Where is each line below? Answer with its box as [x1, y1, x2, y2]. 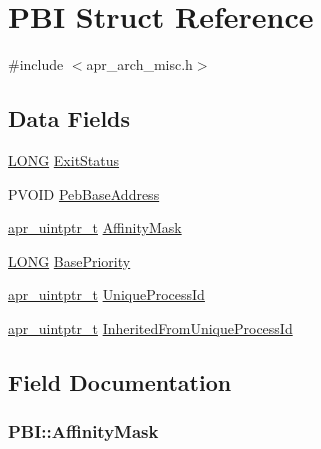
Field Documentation [8, 366, 232, 397]
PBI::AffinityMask [8, 419, 159, 444]
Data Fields [8, 103, 131, 134]
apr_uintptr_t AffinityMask [8, 217, 182, 238]
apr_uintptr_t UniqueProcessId [8, 284, 205, 305]
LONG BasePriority [8, 250, 131, 271]
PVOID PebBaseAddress [8, 183, 160, 204]
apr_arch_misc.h [86, 54, 193, 75]
